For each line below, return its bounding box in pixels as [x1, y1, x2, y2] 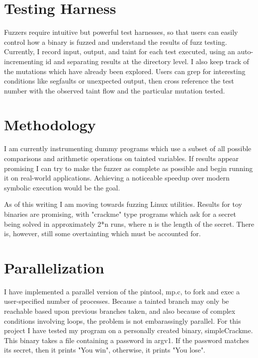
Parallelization [4, 257, 104, 277]
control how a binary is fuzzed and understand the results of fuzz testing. [4, 36, 227, 47]
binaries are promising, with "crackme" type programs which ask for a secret [4, 208, 236, 219]
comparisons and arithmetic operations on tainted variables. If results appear [4, 153, 239, 163]
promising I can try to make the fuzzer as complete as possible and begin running [4, 163, 253, 173]
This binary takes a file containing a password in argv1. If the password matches [4, 335, 250, 345]
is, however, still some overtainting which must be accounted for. [4, 228, 201, 239]
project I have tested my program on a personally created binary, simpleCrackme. [4, 325, 253, 336]
